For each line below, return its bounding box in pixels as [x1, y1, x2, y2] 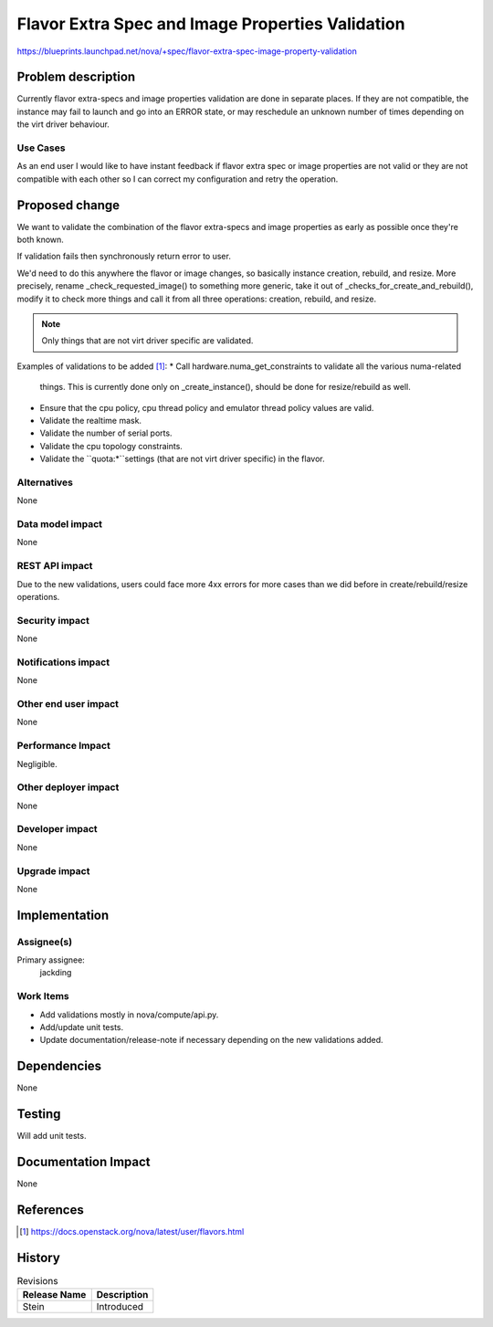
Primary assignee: [16, 954, 86, 965]
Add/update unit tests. [39, 1022, 123, 1033]
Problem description [16, 69, 136, 85]
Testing [16, 1106, 61, 1122]
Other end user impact [16, 698, 119, 710]
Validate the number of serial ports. [39, 427, 173, 438]
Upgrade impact [16, 864, 90, 877]
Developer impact [16, 823, 98, 836]
